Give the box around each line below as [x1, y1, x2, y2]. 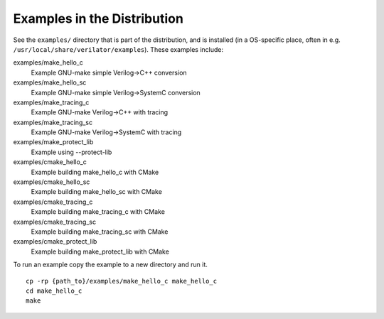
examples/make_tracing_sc [13, 118, 92, 126]
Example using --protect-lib [31, 148, 112, 156]
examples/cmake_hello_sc [13, 178, 90, 186]
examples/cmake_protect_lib [13, 237, 97, 246]
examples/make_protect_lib [13, 138, 94, 146]
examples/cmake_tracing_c [13, 198, 93, 206]
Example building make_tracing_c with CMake [31, 207, 165, 216]
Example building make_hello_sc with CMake [31, 188, 163, 196]
